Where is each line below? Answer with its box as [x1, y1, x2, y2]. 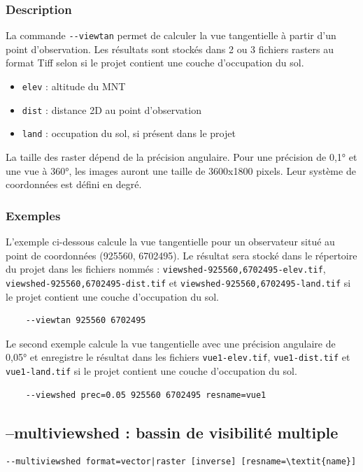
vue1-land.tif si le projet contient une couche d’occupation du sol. [6, 363, 297, 378]
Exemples [6, 206, 61, 224]
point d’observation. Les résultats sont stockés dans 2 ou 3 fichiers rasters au [6, 41, 334, 56]
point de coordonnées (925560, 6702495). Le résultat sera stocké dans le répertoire [6, 248, 357, 262]
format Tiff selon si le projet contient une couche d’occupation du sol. [6, 55, 304, 70]
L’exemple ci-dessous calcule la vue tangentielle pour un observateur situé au [6, 234, 335, 249]
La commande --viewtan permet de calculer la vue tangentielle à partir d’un [6, 28, 336, 43]
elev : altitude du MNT [22, 79, 126, 94]
